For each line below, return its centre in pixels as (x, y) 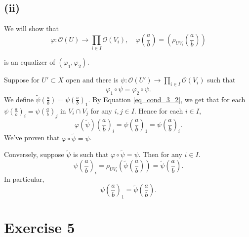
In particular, (24, 178)
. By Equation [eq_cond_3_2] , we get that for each (167, 99)
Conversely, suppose (34, 154)
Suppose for (22, 80)
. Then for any (160, 154)
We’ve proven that (32, 138)
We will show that (31, 28)
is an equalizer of (30, 62)
